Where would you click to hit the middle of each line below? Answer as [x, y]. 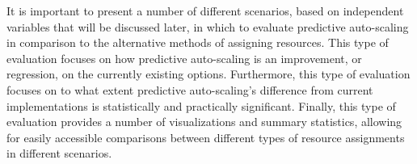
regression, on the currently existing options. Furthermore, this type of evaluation [208, 74]
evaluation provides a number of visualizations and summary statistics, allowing [204, 122]
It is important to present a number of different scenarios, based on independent [205, 11]
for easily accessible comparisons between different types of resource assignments [206, 137]
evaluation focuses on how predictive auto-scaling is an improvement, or [184, 58]
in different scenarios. [59, 153]
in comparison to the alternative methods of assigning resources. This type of [198, 42]
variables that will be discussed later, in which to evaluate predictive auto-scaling [208, 26]
